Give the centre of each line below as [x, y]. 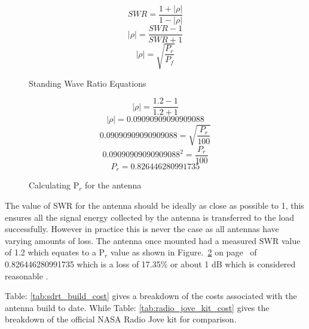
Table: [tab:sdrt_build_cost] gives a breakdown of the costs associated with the [151, 296]
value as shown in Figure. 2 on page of [183, 252]
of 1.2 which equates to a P [55, 252]
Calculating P [54, 185]
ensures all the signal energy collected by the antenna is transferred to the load [149, 217]
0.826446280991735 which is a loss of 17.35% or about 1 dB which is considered [150, 263]
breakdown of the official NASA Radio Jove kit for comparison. [121, 319]
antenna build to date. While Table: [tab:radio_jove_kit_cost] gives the [137, 307]
